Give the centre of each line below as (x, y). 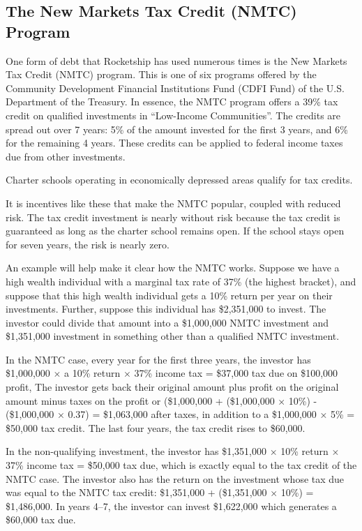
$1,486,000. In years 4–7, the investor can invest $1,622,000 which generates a (171, 506)
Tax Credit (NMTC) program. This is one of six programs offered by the (161, 74)
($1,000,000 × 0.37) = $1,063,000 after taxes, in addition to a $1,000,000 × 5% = (180, 414)
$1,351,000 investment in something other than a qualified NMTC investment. (173, 336)
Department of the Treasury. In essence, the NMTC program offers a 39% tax (172, 102)
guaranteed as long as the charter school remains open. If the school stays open (175, 231)
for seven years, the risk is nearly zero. (88, 244)
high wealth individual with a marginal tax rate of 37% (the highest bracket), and (181, 281)
